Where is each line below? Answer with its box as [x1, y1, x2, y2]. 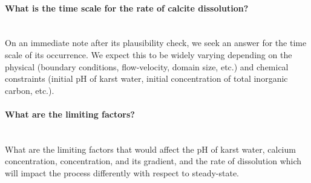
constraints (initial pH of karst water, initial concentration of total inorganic [5, 72, 288, 85]
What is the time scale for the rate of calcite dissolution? [5, 1, 249, 14]
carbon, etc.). [5, 84, 54, 96]
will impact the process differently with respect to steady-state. [5, 166, 240, 179]
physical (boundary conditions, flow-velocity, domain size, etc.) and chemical [5, 60, 289, 73]
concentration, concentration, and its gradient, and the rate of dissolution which [5, 155, 302, 167]
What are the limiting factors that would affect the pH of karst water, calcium [5, 142, 296, 155]
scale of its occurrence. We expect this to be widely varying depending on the [5, 48, 292, 61]
